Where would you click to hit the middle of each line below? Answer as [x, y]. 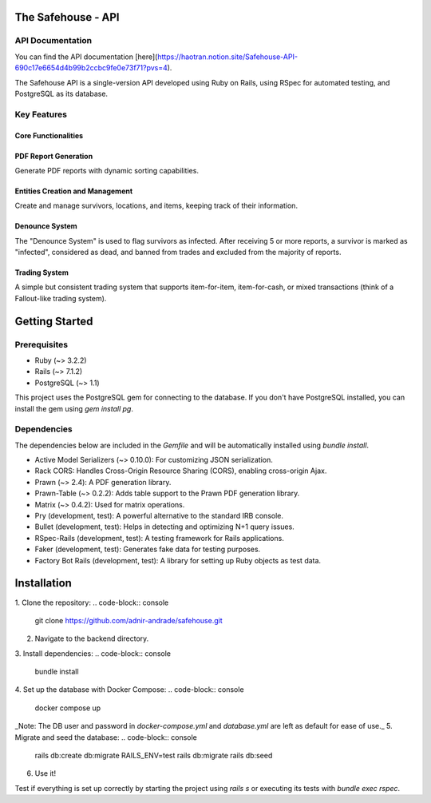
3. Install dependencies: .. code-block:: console [93, 653]
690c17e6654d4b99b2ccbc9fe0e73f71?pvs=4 [91, 68]
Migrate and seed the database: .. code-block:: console [106, 737]
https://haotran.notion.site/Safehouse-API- [227, 57]
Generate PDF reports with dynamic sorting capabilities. [107, 170]
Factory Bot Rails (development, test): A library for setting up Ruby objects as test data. [178, 560]
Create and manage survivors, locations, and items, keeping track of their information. [156, 206]
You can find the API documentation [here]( [86, 57]
